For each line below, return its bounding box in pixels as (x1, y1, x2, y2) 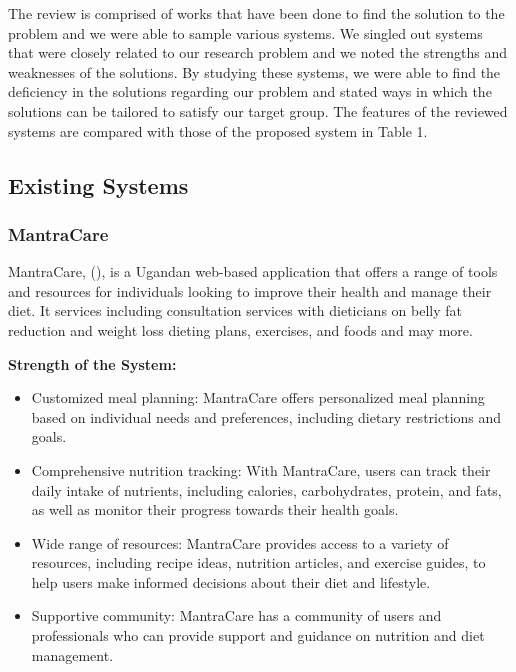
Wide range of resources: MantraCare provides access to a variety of (31, 532, 449, 553)
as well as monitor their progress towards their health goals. (31, 499, 399, 520)
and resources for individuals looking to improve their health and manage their (8, 280, 492, 301)
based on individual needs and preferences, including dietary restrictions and (31, 406, 502, 427)
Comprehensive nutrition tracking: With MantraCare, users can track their (31, 459, 491, 480)
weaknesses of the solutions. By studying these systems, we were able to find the (8, 61, 501, 82)
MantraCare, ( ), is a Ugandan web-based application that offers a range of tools (8, 261, 498, 282)
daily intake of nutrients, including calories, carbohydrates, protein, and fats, (31, 479, 502, 500)
